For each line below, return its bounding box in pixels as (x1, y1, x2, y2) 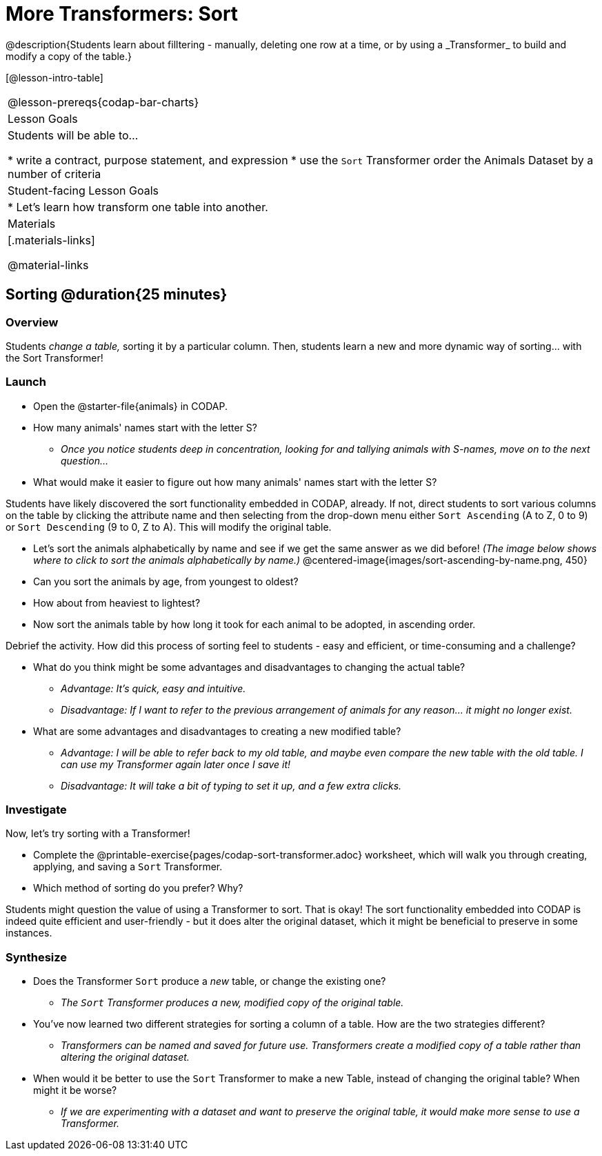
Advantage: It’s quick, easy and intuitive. (61, 682, 246, 694)
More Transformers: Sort (6, 2, 239, 26)
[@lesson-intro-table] (6, 71, 103, 84)
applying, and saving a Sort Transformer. (33, 861, 223, 873)
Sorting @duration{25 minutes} (6, 286, 228, 304)
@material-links (8, 257, 89, 272)
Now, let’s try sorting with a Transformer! (6, 827, 190, 840)
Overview (6, 315, 59, 329)
